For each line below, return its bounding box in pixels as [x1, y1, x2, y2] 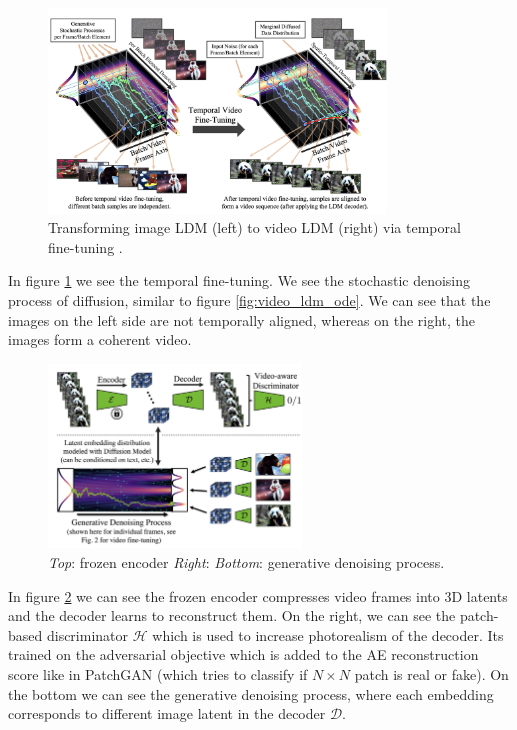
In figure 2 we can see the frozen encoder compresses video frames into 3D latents [8, 585, 508, 606]
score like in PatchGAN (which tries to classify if [8, 663, 308, 684]
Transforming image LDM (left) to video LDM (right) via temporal [48, 217, 461, 238]
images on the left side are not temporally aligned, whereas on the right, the [8, 309, 476, 330]
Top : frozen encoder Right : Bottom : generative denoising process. [48, 552, 445, 573]
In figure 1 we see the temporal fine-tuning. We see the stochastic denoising [8, 270, 471, 291]
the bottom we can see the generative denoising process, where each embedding [8, 683, 494, 704]
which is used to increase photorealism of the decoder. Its [152, 624, 504, 645]
